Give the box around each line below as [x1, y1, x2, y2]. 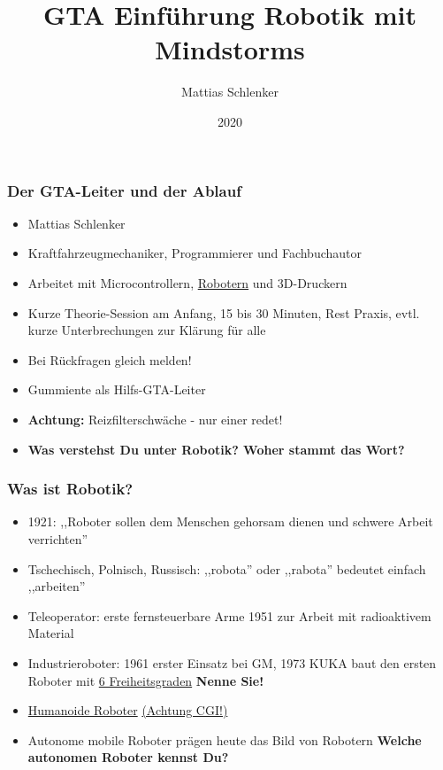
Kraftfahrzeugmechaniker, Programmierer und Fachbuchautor [27, 244, 362, 262]
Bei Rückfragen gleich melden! [27, 350, 192, 369]
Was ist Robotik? [7, 478, 134, 500]
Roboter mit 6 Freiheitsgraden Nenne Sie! [27, 671, 264, 689]
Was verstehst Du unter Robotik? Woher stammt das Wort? [27, 439, 405, 458]
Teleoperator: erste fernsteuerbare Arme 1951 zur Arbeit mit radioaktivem [27, 606, 432, 625]
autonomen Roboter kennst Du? [27, 748, 229, 766]
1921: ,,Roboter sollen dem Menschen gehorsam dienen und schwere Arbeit [27, 512, 433, 531]
